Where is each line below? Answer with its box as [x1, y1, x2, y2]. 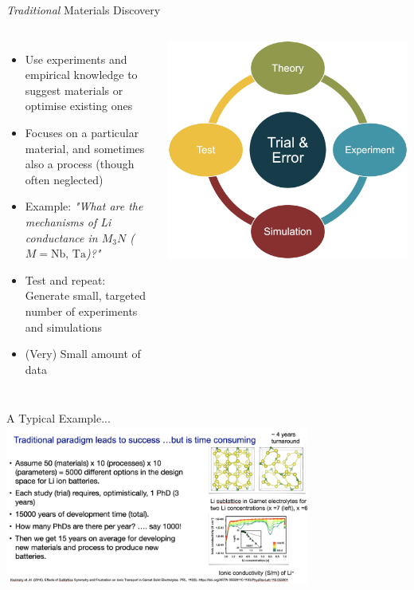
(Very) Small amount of [25, 345, 141, 362]
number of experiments [25, 302, 138, 319]
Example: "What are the [25, 198, 143, 214]
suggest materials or [25, 81, 123, 98]
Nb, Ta [51, 249, 86, 261]
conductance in [25, 229, 98, 246]
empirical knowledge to [25, 66, 138, 83]
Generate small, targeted [25, 287, 146, 304]
